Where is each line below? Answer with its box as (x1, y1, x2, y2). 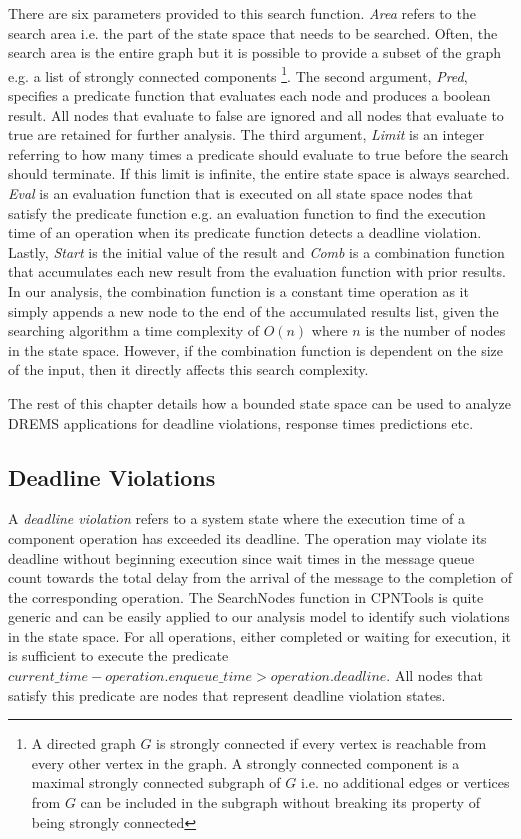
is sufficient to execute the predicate (8, 645, 229, 666)
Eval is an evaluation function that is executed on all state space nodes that (8, 183, 473, 203)
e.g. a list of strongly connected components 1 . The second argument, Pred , (8, 62, 468, 86)
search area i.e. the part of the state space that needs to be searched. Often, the (8, 22, 498, 43)
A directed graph (31, 733, 136, 754)
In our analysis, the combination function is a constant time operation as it (8, 280, 469, 301)
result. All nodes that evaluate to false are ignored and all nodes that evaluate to (8, 104, 504, 125)
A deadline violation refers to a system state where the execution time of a (8, 508, 465, 529)
